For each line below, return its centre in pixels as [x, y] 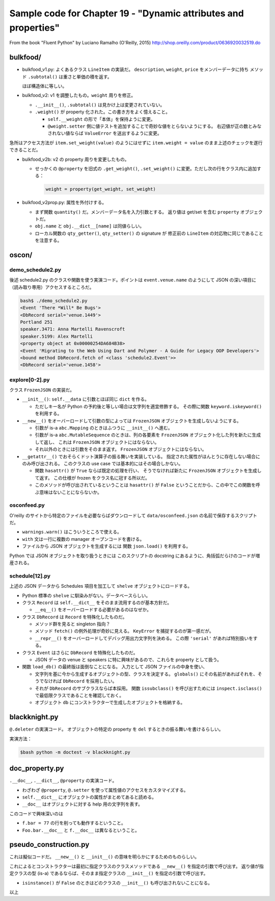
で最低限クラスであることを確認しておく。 [79, 695]
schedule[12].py [30, 575]
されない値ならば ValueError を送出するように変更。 [105, 133]
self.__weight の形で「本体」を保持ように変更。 [101, 119]
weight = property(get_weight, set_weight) [101, 189]
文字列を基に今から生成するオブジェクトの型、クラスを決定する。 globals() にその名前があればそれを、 [146, 674]
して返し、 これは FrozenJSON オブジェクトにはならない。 [97, 442]
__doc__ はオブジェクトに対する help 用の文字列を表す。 [82, 804]
